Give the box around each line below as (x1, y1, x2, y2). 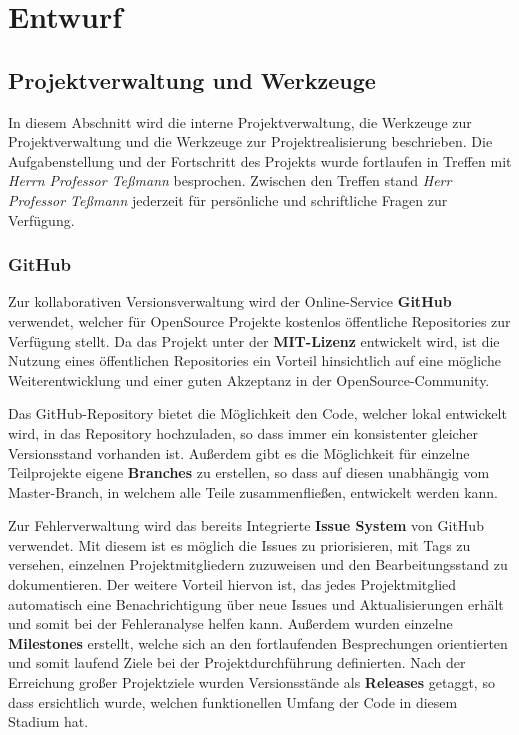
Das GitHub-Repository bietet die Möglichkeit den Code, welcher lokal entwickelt (8, 403, 507, 424)
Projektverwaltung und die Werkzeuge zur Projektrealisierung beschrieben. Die (8, 131, 493, 152)
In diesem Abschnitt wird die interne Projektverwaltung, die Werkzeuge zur (8, 111, 472, 132)
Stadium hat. (8, 711, 89, 732)
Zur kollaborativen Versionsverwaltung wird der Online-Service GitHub (8, 291, 452, 312)
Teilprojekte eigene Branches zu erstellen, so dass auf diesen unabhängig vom (8, 462, 490, 483)
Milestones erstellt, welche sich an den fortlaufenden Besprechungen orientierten (8, 632, 508, 653)
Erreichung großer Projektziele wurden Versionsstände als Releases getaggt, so (8, 672, 495, 693)
